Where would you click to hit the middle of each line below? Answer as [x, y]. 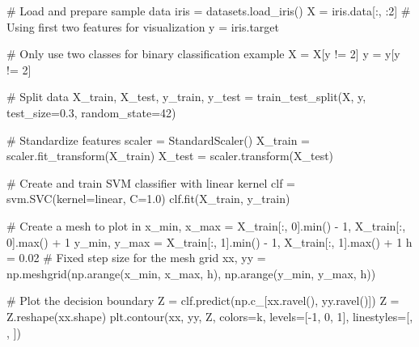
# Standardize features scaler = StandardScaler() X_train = [159, 140]
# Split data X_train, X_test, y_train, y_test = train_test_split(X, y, [186, 97]
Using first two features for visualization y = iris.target [143, 26]
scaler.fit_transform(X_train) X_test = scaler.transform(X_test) [170, 156]
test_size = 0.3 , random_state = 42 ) [91, 112]
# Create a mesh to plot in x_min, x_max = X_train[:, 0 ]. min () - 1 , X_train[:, [206, 225]
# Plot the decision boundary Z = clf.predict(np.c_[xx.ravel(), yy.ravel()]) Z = [203, 300]
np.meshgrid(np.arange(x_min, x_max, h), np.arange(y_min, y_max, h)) [191, 273]
